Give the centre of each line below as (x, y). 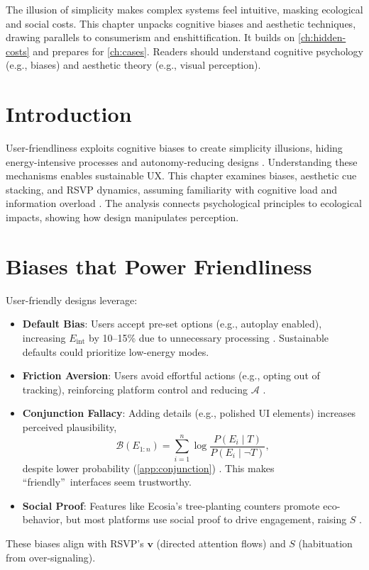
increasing (44, 337)
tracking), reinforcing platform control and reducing (135, 389)
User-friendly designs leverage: (72, 300)
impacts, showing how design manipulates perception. (122, 217)
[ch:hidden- (322, 37)
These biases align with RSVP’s (75, 543)
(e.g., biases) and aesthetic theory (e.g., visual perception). (133, 65)
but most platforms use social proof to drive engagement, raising (206, 519)
